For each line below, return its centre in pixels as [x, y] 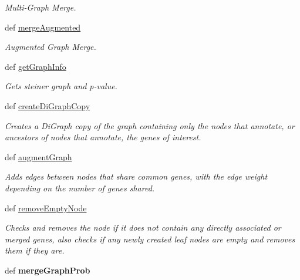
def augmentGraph [38, 156]
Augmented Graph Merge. [50, 47]
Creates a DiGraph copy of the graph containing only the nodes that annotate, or [150, 125]
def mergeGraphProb [48, 270]
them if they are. [35, 250]
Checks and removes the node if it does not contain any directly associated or [143, 227]
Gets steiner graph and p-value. [61, 86]
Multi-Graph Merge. [41, 7]
